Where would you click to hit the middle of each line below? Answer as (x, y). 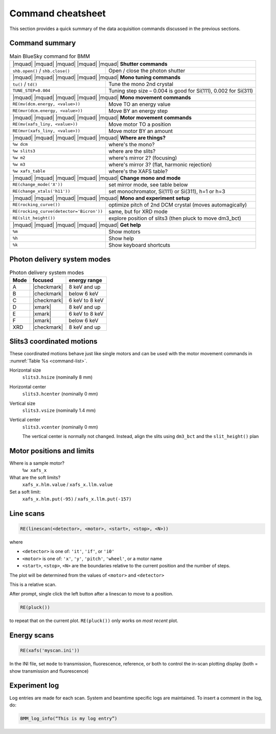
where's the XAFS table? (138, 171)
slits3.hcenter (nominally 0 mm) (60, 394)
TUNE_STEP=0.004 (31, 91)
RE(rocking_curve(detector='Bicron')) (58, 211)
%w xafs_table (29, 171)
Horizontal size (25, 370)
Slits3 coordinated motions (53, 342)
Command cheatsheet (57, 13)
